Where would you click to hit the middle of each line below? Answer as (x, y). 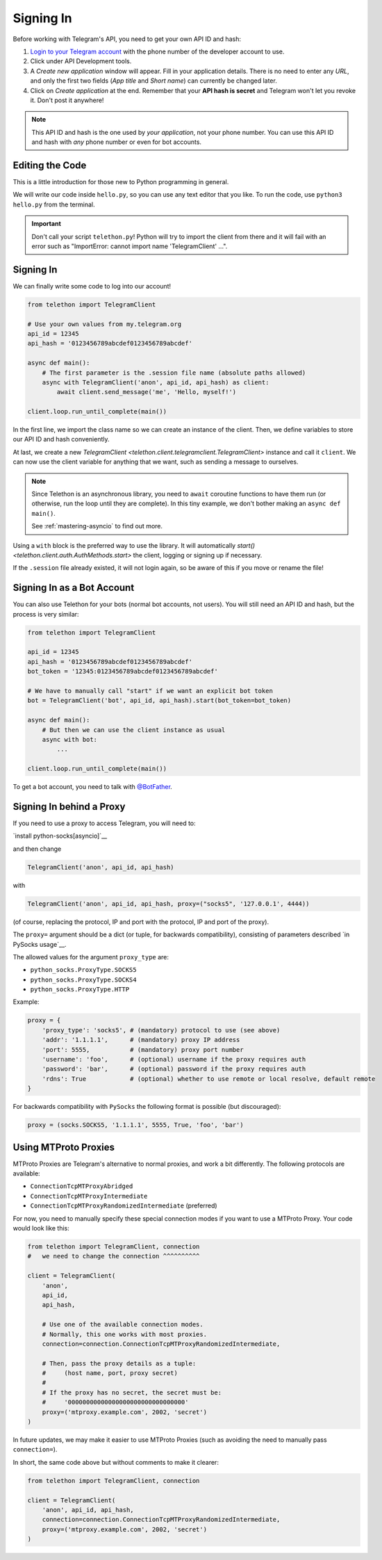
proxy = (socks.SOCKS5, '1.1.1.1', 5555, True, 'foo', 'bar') (135, 1125)
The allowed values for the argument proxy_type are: (91, 957)
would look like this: (41, 1228)
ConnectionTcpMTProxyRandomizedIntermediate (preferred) (124, 1205)
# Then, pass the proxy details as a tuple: (119, 1363)
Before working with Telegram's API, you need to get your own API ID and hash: (127, 39)
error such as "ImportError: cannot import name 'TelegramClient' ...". (130, 246)
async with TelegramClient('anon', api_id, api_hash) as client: (156, 382)
